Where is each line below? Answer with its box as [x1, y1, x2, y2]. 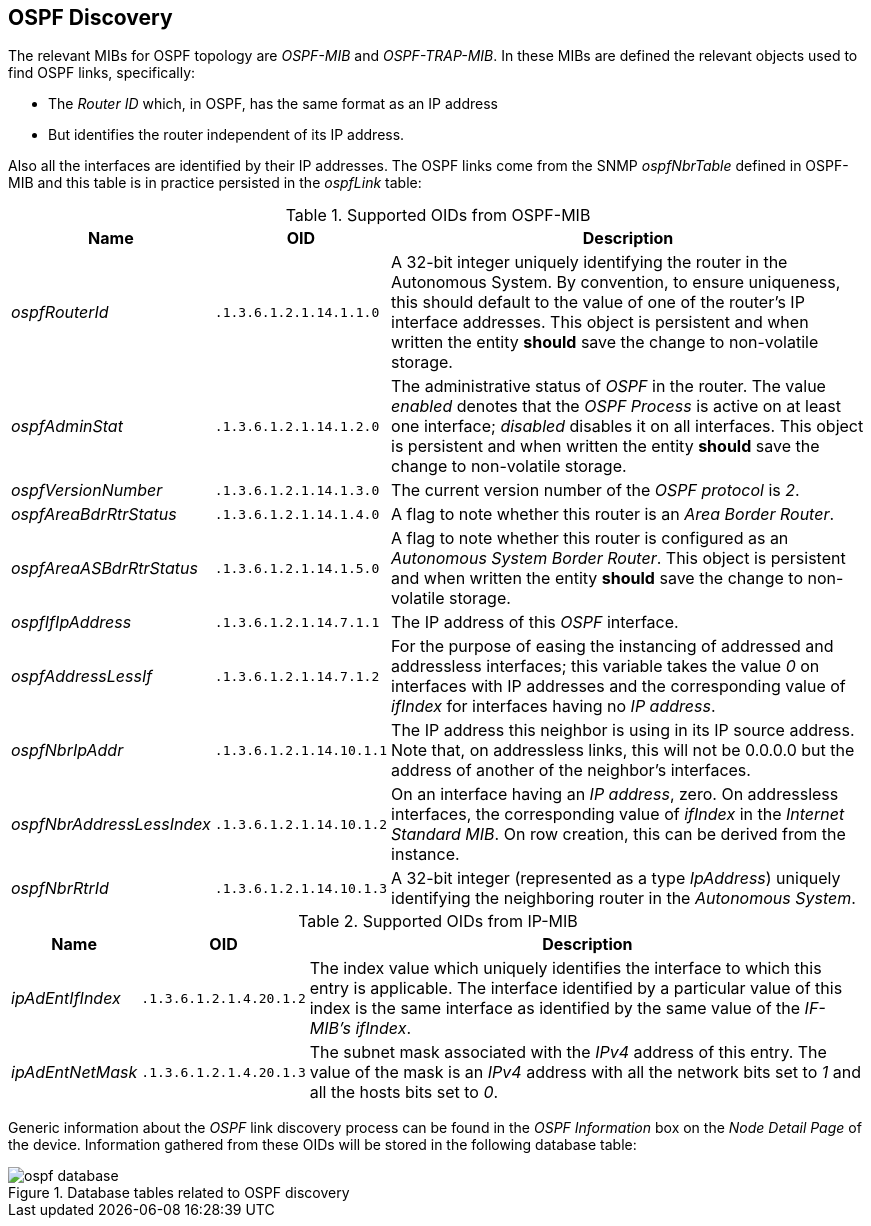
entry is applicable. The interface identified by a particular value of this [309, 978, 843, 999]
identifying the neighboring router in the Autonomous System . [391, 888, 856, 909]
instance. [391, 844, 460, 865]
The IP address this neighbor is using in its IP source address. [391, 720, 855, 741]
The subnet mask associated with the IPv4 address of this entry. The [309, 1042, 827, 1063]
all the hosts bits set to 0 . [309, 1082, 499, 1103]
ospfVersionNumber [11, 480, 163, 501]
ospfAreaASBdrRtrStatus [11, 558, 198, 579]
